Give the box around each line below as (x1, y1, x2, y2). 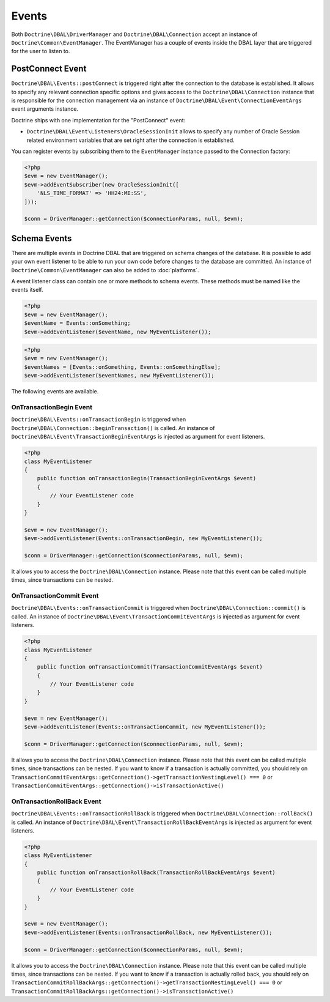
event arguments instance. (11, 105, 79, 113)
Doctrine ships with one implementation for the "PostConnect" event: (11, 116, 186, 124)
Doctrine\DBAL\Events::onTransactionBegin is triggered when (11, 416, 186, 423)
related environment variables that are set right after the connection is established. (26, 136, 235, 144)
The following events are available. (11, 388, 99, 395)
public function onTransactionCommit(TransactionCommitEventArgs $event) (37, 664, 263, 670)
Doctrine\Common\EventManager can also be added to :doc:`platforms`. (11, 266, 199, 273)
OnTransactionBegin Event (11, 403, 93, 412)
